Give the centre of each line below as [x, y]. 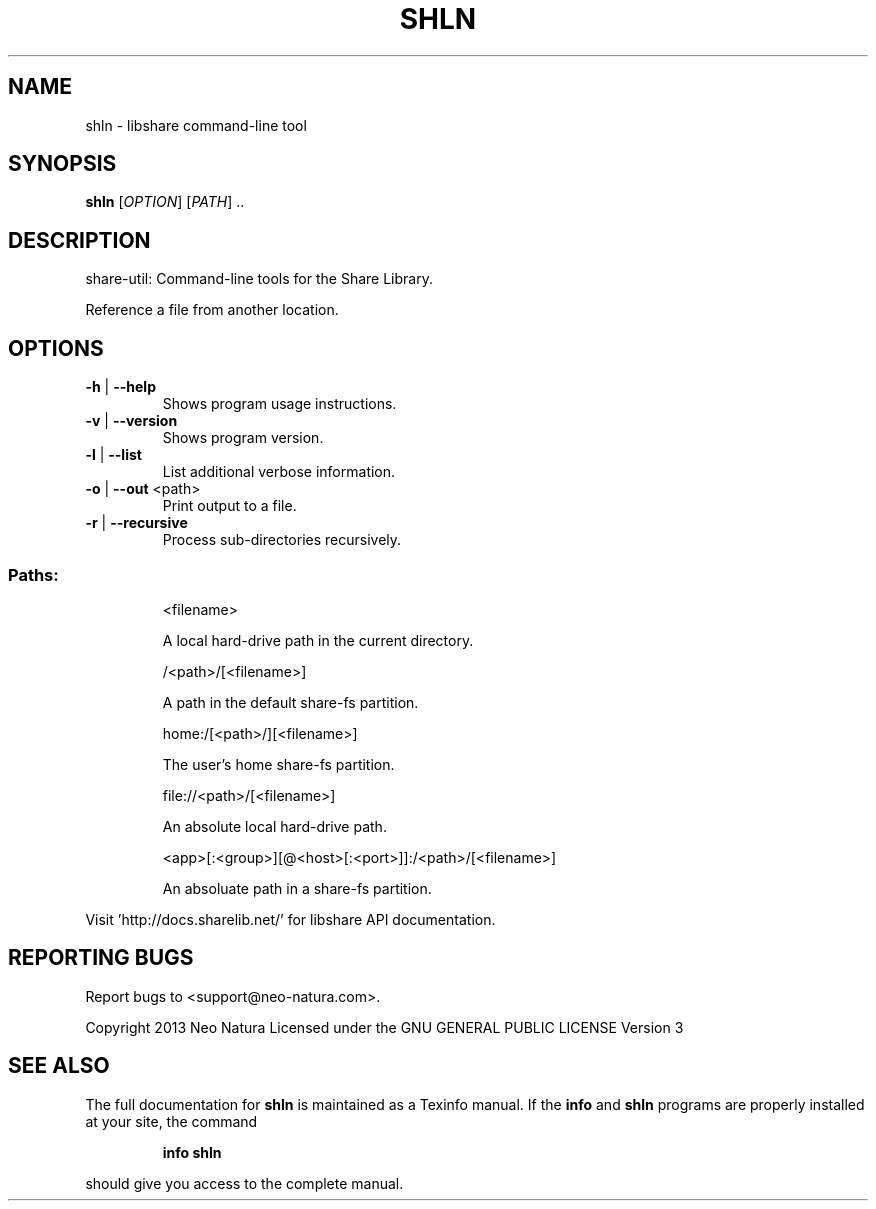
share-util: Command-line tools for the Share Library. [259, 279]
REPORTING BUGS [101, 958]
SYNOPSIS [62, 164]
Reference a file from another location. [212, 310]
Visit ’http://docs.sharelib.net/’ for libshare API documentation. [290, 919]
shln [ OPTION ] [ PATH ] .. [165, 202]
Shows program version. [243, 438]
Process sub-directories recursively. [282, 540]
